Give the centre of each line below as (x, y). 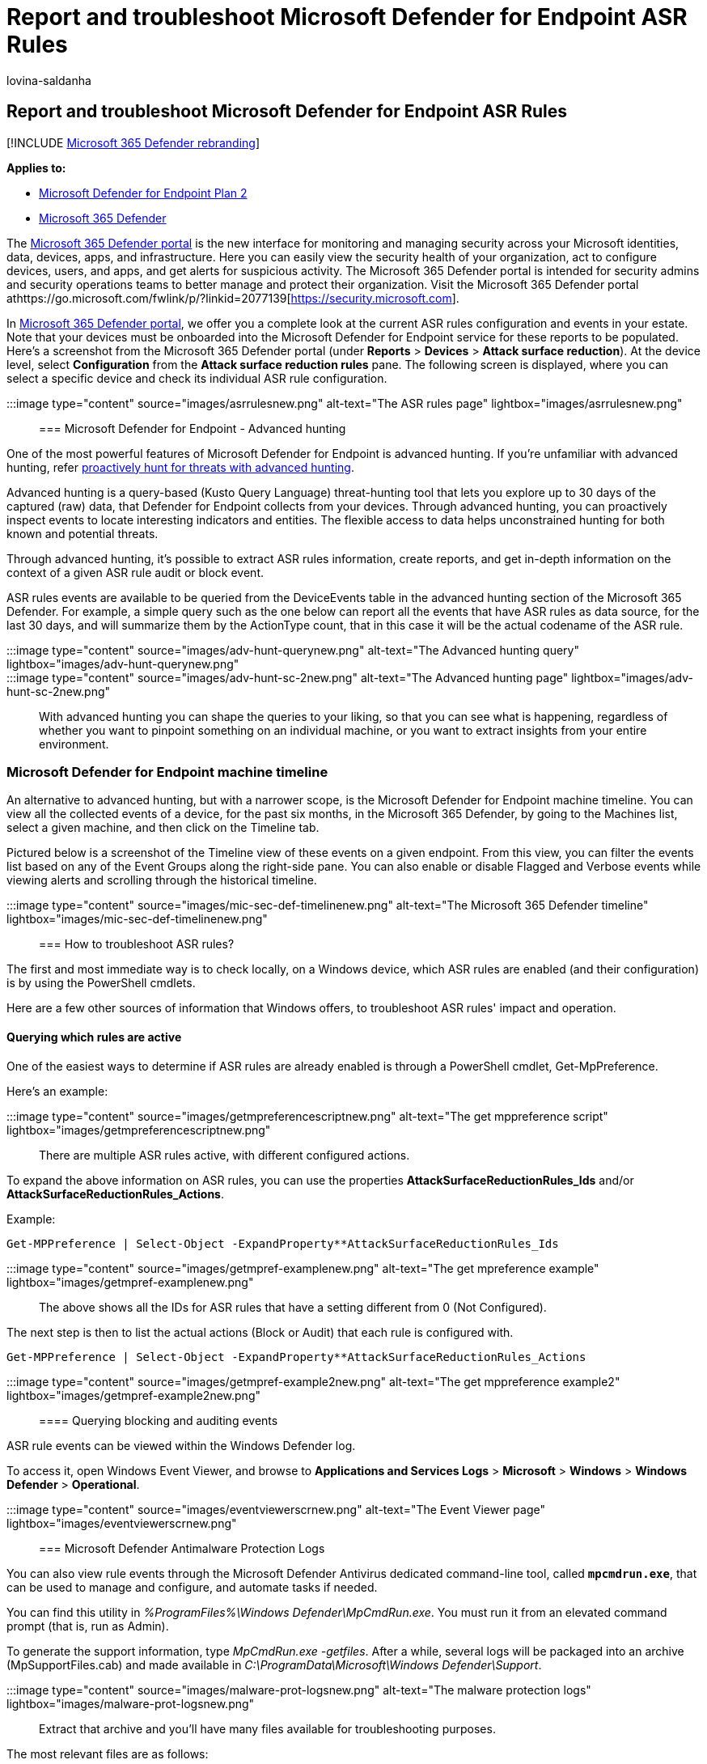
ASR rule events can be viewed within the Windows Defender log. (181, 1445)
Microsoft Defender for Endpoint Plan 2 (143, 193)
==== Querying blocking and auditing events (159, 1420)
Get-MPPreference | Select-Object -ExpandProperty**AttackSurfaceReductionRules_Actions (296, 1357)
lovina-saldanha (49, 80)
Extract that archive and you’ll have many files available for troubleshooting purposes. (267, 1728)
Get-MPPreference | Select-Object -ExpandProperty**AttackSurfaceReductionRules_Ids (283, 1243)
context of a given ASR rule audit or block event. (135, 572)
